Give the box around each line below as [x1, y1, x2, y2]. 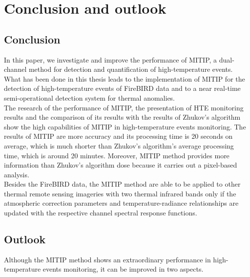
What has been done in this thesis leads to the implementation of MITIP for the [4, 73, 245, 84]
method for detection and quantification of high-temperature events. [28, 64, 233, 74]
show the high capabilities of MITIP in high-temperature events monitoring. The [4, 121, 246, 131]
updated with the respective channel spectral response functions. [4, 208, 197, 218]
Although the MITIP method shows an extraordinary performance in [4, 254, 211, 264]
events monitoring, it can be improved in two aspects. [42, 264, 204, 274]
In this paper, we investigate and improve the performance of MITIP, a [4, 54, 217, 64]
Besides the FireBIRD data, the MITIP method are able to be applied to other [4, 179, 241, 189]
